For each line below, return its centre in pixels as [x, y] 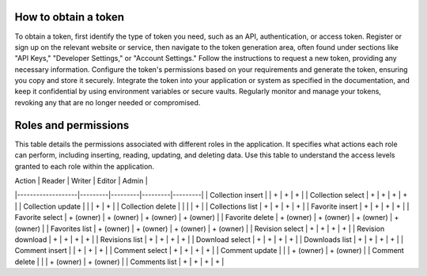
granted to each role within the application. [84, 166]
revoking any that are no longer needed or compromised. [108, 102]
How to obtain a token [70, 17]
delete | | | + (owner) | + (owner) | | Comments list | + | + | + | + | [119, 262]
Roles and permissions [72, 125]
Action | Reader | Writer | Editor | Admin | [81, 180]
